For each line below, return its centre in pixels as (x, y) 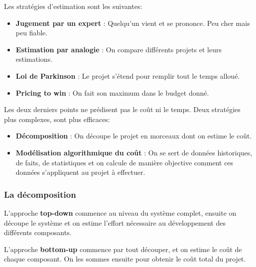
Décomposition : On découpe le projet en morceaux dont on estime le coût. (134, 136)
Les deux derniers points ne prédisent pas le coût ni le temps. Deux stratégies (122, 109)
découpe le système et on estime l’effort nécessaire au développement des (115, 222)
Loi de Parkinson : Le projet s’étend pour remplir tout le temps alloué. (128, 75)
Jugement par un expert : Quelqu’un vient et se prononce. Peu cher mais (133, 23)
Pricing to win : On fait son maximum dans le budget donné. (112, 92)
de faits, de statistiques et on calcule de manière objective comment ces (125, 162)
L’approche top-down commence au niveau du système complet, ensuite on (120, 212)
